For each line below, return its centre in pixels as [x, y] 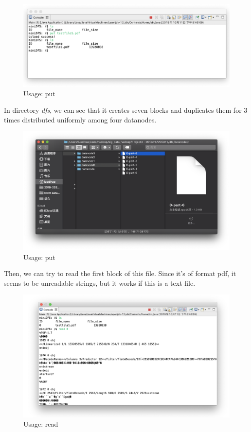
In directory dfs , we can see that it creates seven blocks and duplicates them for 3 [126, 110]
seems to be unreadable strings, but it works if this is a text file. [100, 283]
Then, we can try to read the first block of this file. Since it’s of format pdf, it [120, 273]
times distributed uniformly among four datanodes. [80, 119]
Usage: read [41, 424]
